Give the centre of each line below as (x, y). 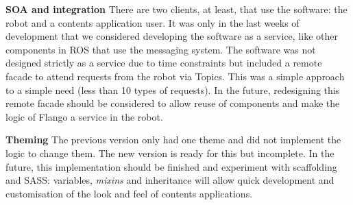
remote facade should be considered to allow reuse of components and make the (173, 103)
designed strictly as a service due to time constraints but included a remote (164, 63)
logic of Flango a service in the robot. (84, 116)
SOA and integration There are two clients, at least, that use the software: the (176, 9)
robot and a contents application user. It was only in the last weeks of (153, 22)
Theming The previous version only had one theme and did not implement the (173, 140)
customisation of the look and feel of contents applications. (129, 193)
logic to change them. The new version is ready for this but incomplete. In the (170, 153)
